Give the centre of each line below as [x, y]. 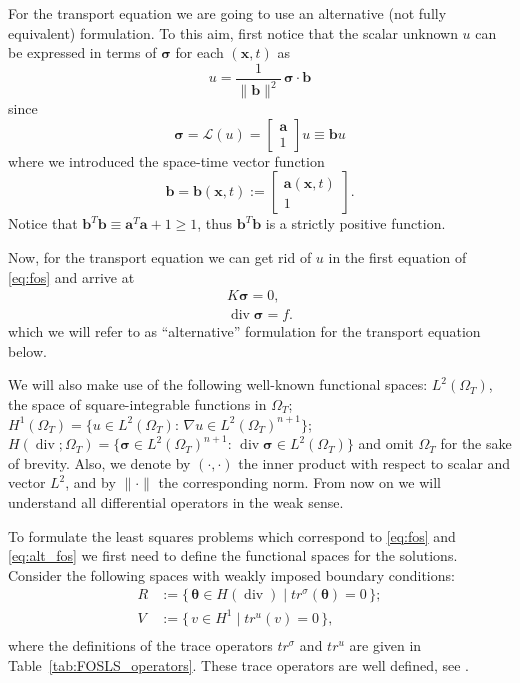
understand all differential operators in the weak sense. [176, 501]
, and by [90, 482]
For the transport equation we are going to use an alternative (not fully [227, 13]
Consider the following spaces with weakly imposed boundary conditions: [231, 574]
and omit [386, 443]
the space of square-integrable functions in [137, 404]
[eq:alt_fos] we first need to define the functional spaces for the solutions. [233, 555]
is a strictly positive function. [355, 223]
